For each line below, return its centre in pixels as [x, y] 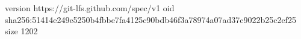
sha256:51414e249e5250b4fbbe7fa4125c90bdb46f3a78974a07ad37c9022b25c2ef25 [150, 19]
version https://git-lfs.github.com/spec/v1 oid [90, 8]
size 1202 [21, 31]
